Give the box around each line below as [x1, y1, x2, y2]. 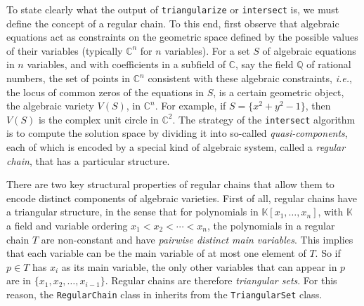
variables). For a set [164, 43, 250, 58]
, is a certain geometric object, [213, 84, 344, 99]
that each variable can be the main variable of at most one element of [6, 246, 306, 260]
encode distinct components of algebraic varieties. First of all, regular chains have [6, 190, 357, 205]
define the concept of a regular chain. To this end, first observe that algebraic [6, 15, 339, 30]
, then [305, 98, 331, 113]
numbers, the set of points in [6, 71, 131, 86]
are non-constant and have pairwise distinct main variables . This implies [41, 232, 353, 246]
